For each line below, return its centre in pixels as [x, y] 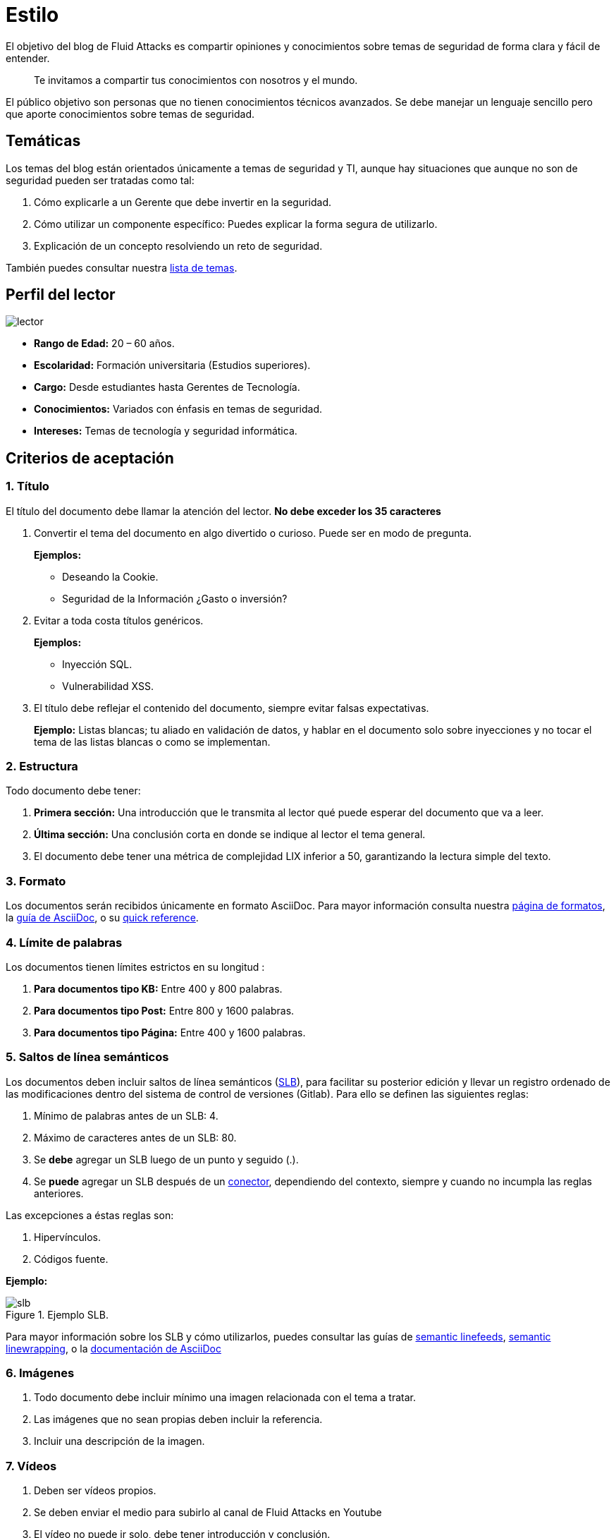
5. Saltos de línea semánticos [87, 1057]
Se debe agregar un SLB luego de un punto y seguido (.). [166, 1159]
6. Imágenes [40, 1373]
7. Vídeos [31, 1466]
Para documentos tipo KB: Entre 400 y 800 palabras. [158, 988]
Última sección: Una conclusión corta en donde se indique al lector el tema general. [230, 835]
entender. [28, 58]
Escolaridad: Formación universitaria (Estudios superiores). [172, 365]
